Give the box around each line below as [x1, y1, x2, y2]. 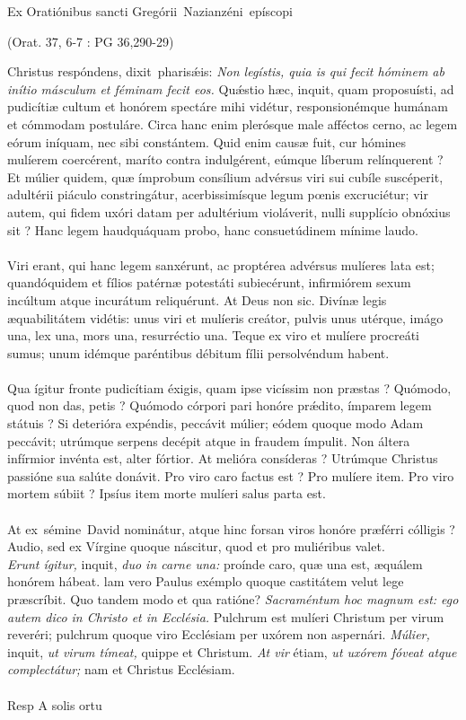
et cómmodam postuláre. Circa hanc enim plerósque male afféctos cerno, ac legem [7, 114, 458, 133]
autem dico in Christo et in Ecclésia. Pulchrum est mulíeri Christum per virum [7, 607, 444, 626]
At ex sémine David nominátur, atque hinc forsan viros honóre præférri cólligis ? [7, 519, 455, 538]
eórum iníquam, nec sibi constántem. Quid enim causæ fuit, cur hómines [7, 132, 407, 151]
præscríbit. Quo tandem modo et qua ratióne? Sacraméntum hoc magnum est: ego [7, 590, 459, 608]
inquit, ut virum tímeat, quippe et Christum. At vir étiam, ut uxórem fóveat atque [7, 642, 457, 661]
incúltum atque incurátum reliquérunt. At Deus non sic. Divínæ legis [7, 290, 387, 309]
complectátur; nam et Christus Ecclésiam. [7, 660, 235, 679]
